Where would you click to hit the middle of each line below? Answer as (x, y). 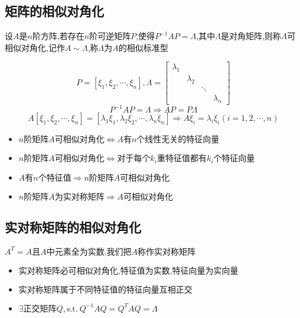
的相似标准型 (143, 47)
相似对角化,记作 (35, 47)
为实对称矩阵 (79, 197)
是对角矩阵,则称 (251, 36)
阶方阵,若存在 (58, 36)
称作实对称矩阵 (167, 252)
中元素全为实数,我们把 (89, 252)
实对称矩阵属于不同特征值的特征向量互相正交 (105, 290)
